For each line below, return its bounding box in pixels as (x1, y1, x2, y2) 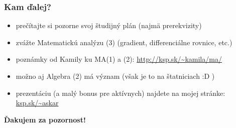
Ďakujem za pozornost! (4, 114, 86, 124)
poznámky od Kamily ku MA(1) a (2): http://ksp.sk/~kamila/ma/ (16, 54, 222, 64)
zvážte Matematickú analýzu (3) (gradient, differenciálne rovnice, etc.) (16, 37, 232, 47)
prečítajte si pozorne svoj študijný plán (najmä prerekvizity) (16, 20, 202, 31)
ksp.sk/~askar (16, 97, 59, 108)
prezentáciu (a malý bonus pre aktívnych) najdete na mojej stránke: (16, 87, 225, 98)
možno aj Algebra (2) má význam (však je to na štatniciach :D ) (16, 71, 215, 81)
